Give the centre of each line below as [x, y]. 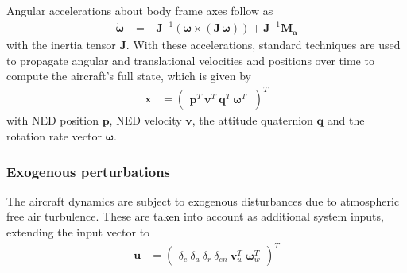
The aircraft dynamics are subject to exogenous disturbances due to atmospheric [203, 200]
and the [346, 120]
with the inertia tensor [61, 45]
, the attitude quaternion [252, 120]
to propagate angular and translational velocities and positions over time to [190, 60]
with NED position [52, 120]
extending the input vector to [78, 232]
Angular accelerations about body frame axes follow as [140, 10]
